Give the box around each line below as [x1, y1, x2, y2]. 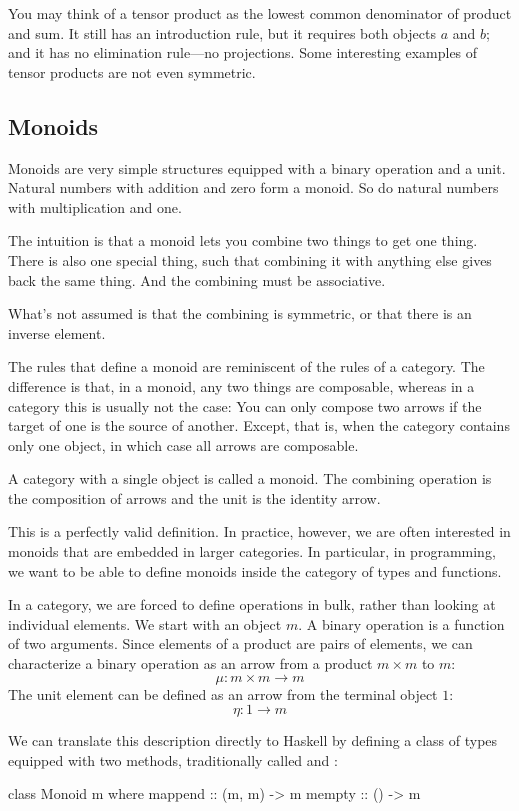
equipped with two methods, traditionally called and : [8, 749, 338, 770]
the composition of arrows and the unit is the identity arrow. [8, 487, 381, 508]
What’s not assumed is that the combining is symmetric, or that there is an [8, 303, 472, 324]
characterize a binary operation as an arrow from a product [8, 653, 373, 674]
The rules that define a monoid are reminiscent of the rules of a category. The [8, 356, 485, 377]
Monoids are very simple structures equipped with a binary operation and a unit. [8, 157, 506, 178]
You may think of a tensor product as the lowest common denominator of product [8, 3, 512, 23]
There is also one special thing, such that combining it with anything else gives [8, 249, 492, 270]
